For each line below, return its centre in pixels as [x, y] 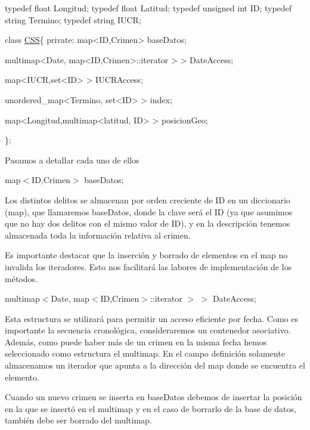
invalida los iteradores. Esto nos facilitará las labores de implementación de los [148, 266]
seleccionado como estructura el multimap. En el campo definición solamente [145, 353]
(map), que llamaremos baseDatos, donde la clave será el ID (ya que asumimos [149, 211]
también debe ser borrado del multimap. [78, 420]
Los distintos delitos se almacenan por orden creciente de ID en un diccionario [148, 199]
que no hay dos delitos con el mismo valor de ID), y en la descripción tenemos [148, 223]
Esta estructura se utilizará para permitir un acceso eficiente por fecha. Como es [151, 318]
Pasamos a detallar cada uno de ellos [72, 160]
